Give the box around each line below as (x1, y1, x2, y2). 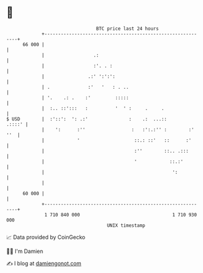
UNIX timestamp (106, 222, 146, 229)
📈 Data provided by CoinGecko (6, 233, 86, 241)
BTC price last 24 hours (96, 26, 159, 32)
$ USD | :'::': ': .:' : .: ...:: (6, 116, 167, 122)
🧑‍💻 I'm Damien (6, 247, 44, 255)
